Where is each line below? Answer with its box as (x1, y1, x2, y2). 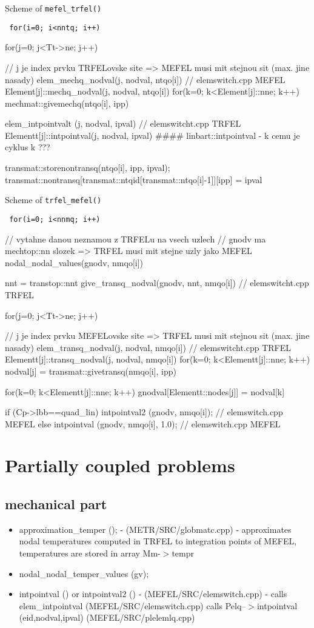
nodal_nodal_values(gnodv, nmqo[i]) (5, 256, 144, 269)
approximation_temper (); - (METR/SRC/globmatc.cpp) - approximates (19, 523, 292, 535)
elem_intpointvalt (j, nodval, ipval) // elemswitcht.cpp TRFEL (5, 117, 241, 130)
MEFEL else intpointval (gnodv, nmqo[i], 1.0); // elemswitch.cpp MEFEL (5, 417, 281, 430)
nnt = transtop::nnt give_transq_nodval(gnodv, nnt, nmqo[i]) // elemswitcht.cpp (5, 276, 309, 289)
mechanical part (5, 495, 107, 513)
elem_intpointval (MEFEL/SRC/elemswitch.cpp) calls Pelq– (19, 599, 246, 612)
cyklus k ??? (5, 141, 50, 153)
